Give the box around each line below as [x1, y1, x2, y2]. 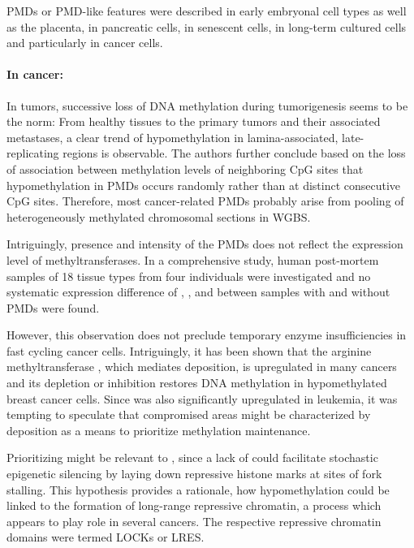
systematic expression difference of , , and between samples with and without [6, 283, 390, 300]
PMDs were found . [6, 299, 100, 316]
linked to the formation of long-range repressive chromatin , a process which [6, 497, 382, 514]
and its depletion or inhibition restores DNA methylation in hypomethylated [6, 374, 387, 391]
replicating [6, 145, 59, 162]
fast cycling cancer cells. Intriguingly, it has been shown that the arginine [6, 342, 372, 359]
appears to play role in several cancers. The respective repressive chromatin [6, 512, 382, 529]
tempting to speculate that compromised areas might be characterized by [6, 406, 371, 423]
